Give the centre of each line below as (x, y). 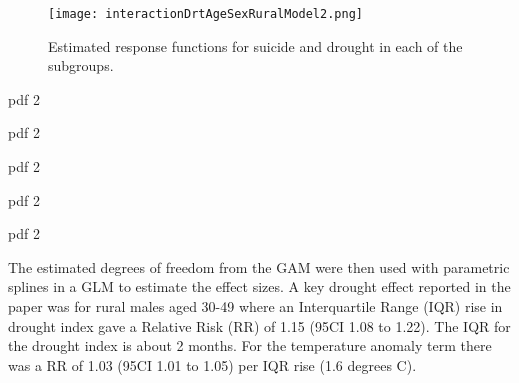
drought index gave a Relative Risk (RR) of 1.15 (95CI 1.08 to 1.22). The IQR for (259, 325)
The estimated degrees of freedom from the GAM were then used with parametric (259, 266)
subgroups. (81, 65)
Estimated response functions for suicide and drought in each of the (255, 45)
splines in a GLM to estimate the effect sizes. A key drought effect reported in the (259, 286)
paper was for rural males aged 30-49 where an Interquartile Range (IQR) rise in (255, 306)
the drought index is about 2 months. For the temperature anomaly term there (250, 345)
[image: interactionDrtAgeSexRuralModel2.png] (205, 14)
